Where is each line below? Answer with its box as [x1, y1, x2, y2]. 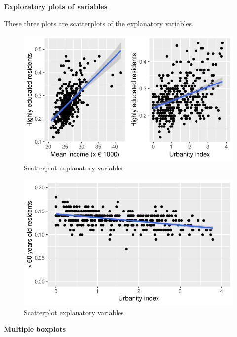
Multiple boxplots [4, 324, 66, 334]
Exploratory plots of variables [4, 1, 108, 11]
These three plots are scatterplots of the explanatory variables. [4, 18, 194, 28]
